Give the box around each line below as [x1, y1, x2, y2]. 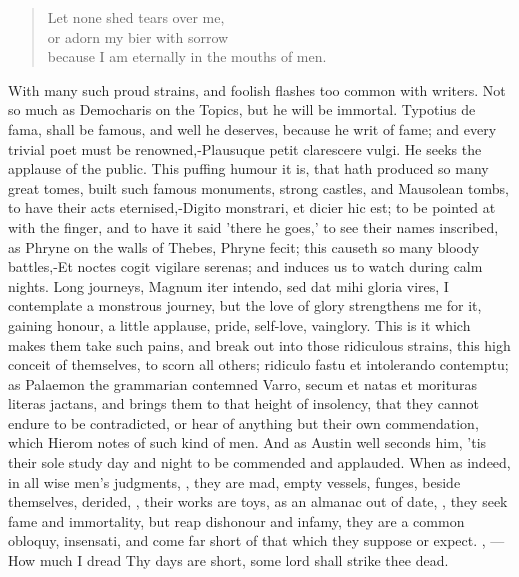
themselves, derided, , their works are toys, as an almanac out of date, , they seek [8, 491, 508, 512]
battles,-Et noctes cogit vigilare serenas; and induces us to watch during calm [8, 256, 483, 277]
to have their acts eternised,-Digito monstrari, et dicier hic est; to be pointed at [8, 197, 496, 218]
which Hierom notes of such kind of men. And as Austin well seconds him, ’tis [8, 432, 487, 453]
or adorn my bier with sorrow [47, 26, 229, 47]
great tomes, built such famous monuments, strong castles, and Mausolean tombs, [8, 177, 509, 198]
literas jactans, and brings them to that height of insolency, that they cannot [8, 393, 479, 414]
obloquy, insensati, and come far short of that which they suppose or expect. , [8, 530, 486, 551]
